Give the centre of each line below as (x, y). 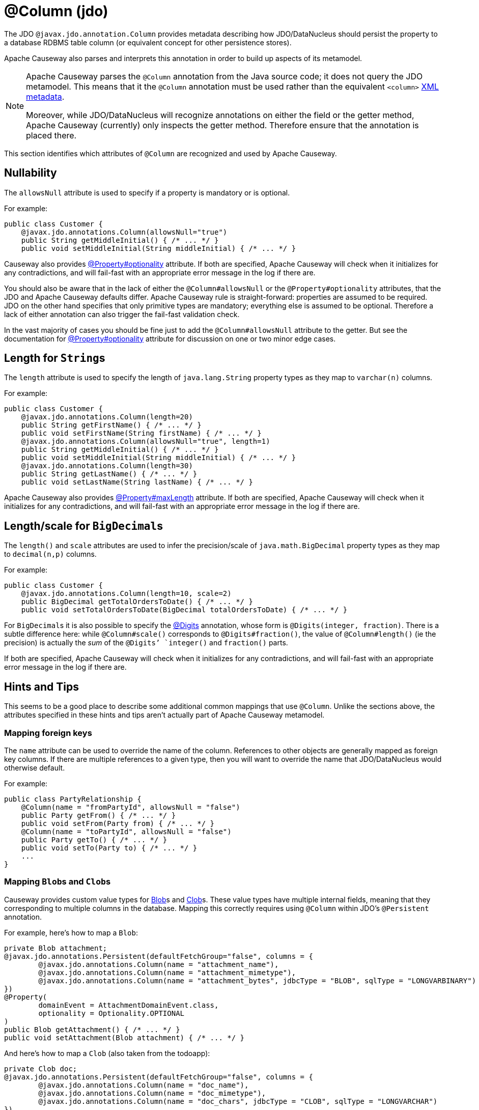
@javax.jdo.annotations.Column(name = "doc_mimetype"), (152, 1093)
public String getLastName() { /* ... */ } (109, 474)
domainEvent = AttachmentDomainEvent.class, (129, 1005)
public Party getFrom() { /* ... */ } (98, 815)
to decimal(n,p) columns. (50, 554)
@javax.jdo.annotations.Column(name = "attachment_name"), (159, 964)
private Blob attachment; (56, 948)
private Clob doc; (41, 1069)
